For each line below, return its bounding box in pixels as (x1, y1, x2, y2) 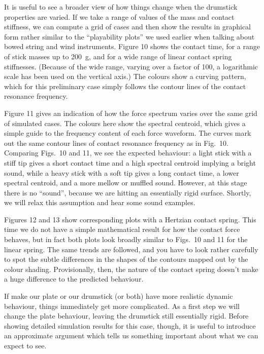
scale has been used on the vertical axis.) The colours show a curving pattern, (4, 71, 246, 82)
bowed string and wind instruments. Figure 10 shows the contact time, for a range (4, 41, 260, 52)
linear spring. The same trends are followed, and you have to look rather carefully (4, 244, 258, 254)
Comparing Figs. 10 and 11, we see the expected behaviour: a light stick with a (4, 147, 252, 158)
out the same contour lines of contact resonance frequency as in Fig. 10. (4, 137, 228, 148)
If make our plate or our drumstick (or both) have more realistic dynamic (4, 291, 233, 301)
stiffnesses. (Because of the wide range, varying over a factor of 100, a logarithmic (4, 61, 258, 71)
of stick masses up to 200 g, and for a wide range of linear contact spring (4, 51, 232, 61)
